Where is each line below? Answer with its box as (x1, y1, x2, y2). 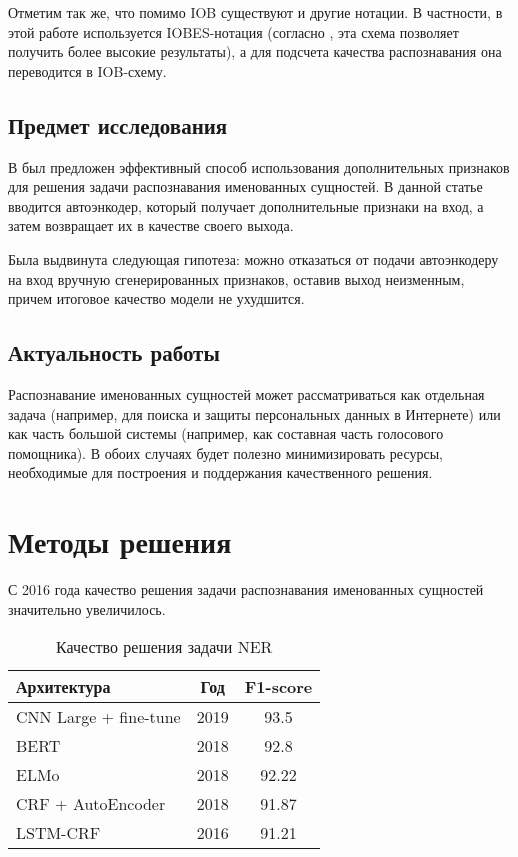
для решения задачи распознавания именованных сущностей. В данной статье (8, 176, 483, 197)
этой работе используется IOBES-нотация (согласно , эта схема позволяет (8, 21, 459, 42)
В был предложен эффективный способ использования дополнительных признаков (8, 156, 510, 177)
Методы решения (8, 521, 232, 562)
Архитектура (16, 675, 111, 699)
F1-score (244, 675, 313, 699)
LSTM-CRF (16, 821, 101, 845)
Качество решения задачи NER (56, 635, 273, 659)
